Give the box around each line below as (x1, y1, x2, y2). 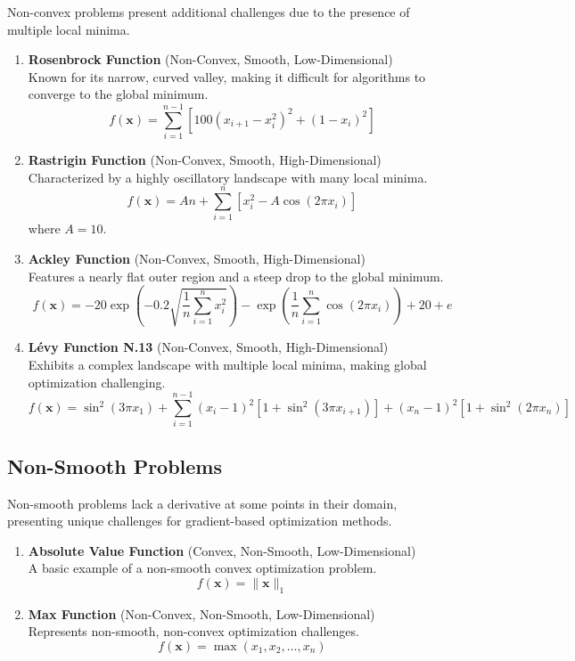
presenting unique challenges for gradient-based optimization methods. (7, 511, 392, 530)
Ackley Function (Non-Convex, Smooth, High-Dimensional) (28, 249, 366, 267)
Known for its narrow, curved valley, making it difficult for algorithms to (28, 67, 426, 86)
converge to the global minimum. (28, 85, 209, 103)
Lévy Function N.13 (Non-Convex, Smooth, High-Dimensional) (28, 338, 389, 356)
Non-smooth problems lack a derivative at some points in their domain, (7, 494, 398, 512)
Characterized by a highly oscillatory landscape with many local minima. (28, 167, 428, 186)
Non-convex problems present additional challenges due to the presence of (7, 3, 410, 20)
